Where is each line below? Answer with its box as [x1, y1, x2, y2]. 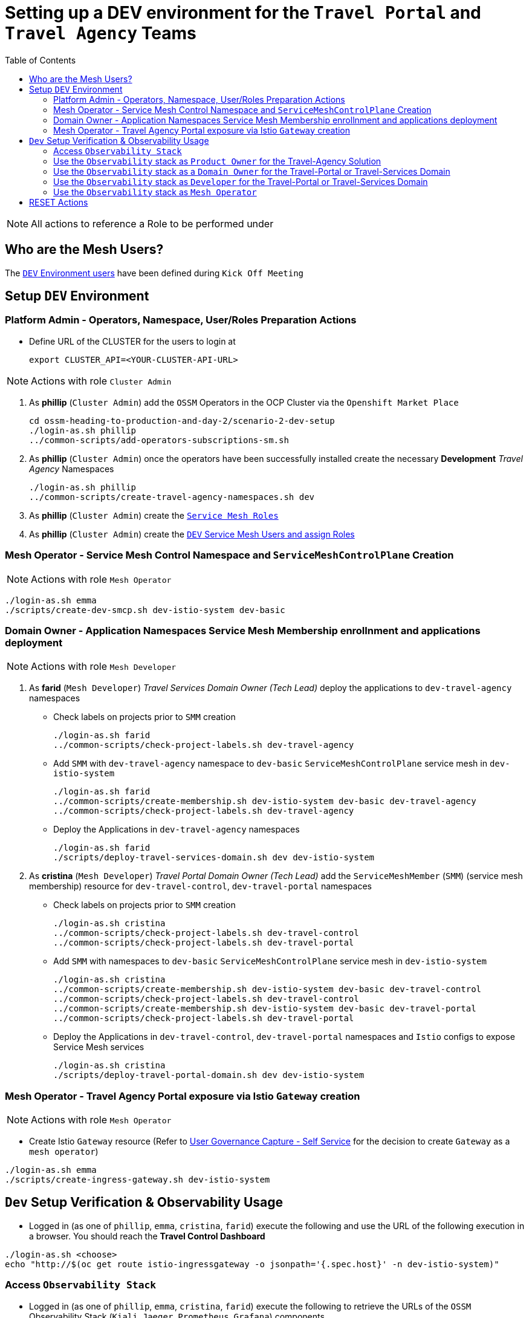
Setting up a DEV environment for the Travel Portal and [5, 2, 481, 23]
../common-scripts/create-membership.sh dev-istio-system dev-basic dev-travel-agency [53, 796, 476, 807]
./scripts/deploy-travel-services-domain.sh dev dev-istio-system [53, 852, 375, 863]
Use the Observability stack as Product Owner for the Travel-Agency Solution [53, 155, 381, 166]
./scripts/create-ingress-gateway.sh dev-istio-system [5, 1175, 270, 1185]
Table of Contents [5, 54, 76, 65]
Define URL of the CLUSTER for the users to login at [29, 336, 236, 346]
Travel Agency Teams [5, 23, 196, 44]
